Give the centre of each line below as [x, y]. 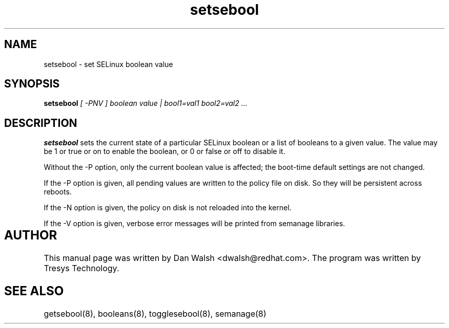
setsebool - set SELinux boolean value [108, 64]
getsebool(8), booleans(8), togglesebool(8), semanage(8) [155, 314]
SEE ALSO [34, 291]
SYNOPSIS [32, 84]
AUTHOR [31, 235]
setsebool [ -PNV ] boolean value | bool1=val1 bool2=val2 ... [146, 103]
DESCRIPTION [41, 123]
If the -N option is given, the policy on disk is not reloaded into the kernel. [168, 208]
